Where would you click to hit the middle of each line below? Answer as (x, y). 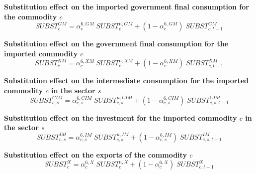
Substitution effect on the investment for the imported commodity (121, 117)
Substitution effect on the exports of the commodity (95, 154)
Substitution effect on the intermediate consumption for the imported (127, 81)
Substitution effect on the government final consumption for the (116, 44)
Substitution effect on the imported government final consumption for (127, 6)
